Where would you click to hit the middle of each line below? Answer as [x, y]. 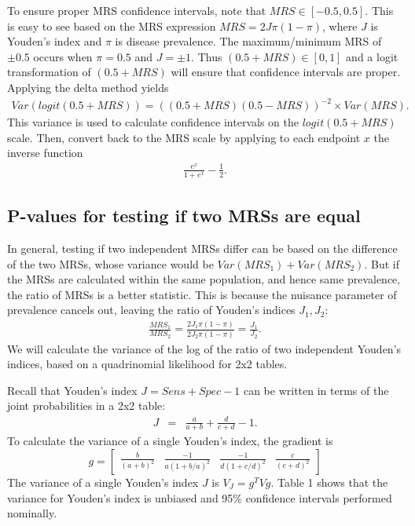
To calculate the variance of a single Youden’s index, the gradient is [170, 441]
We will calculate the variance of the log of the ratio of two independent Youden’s [204, 348]
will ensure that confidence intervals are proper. [286, 72]
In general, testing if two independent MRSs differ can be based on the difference [202, 248]
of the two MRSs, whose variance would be [110, 263]
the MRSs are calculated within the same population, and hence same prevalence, [204, 279]
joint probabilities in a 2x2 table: [86, 405]
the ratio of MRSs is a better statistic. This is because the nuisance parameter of [202, 294]
